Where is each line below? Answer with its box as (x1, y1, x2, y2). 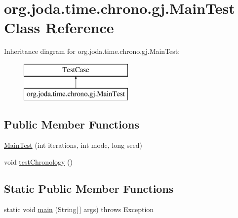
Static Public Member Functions (4, 180, 174, 196)
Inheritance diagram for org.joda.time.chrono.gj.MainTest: (4, 46, 180, 56)
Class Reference (4, 17, 114, 38)
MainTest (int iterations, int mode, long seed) (4, 140, 142, 150)
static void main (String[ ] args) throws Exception (4, 204, 154, 214)
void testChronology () (4, 156, 73, 167)
